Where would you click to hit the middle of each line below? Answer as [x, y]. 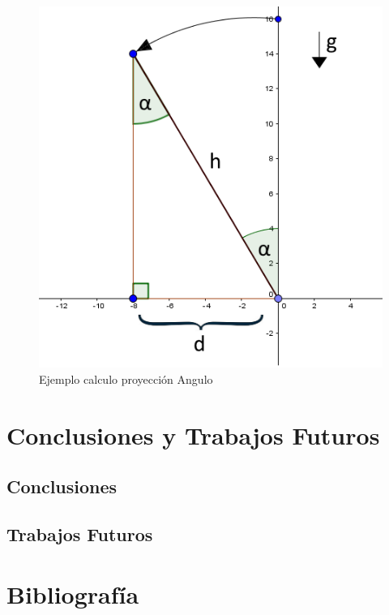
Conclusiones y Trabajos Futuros [193, 434]
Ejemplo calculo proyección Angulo [126, 378]
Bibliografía [73, 593]
